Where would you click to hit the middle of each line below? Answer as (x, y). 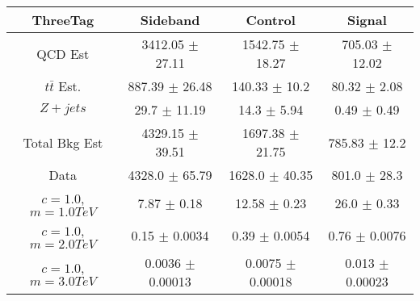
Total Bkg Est (63, 142)
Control (271, 20)
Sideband (170, 20)
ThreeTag (63, 20)
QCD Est (63, 53)
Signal (367, 20)
